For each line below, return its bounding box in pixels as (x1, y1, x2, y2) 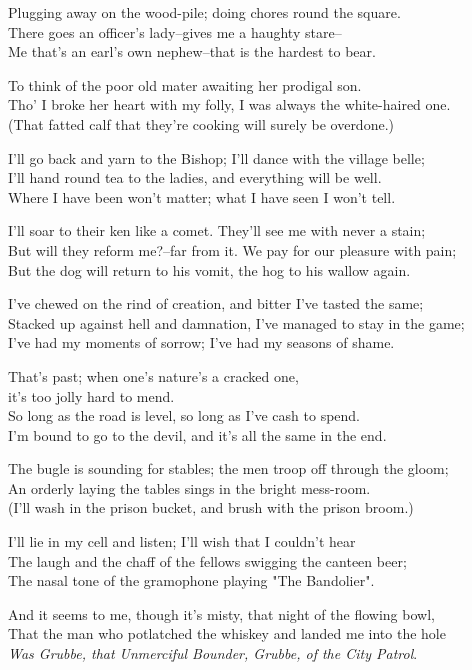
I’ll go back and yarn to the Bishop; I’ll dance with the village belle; (8, 147, 425, 168)
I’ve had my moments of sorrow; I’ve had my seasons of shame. (8, 332, 395, 353)
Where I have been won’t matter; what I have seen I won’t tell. (8, 186, 396, 207)
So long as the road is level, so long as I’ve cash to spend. (8, 405, 361, 426)
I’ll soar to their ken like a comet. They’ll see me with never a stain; (8, 220, 426, 241)
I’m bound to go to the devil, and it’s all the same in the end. (8, 424, 387, 445)
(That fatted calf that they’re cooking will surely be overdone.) (8, 113, 394, 134)
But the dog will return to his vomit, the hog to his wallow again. (8, 259, 411, 280)
